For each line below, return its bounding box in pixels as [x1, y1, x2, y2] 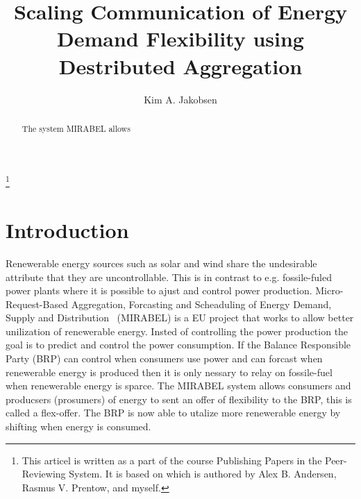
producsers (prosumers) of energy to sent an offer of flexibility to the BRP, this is [6, 391, 352, 406]
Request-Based [6, 296, 68, 311]
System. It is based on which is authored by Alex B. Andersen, [69, 466, 337, 481]
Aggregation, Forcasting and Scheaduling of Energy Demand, [71, 296, 332, 311]
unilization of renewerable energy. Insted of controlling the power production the [6, 323, 349, 338]
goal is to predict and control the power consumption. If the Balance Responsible [6, 337, 351, 352]
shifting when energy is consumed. [6, 419, 151, 434]
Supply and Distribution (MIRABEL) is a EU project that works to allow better [6, 310, 354, 325]
